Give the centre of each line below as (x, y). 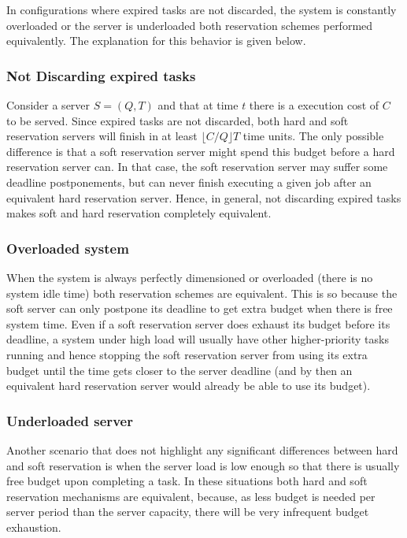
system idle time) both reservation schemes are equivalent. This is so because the (202, 293)
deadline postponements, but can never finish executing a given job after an (189, 182)
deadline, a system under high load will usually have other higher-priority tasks (198, 339)
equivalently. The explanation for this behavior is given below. (156, 41)
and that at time (198, 105)
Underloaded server (70, 420)
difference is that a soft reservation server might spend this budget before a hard (201, 151)
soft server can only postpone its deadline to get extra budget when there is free (200, 308)
